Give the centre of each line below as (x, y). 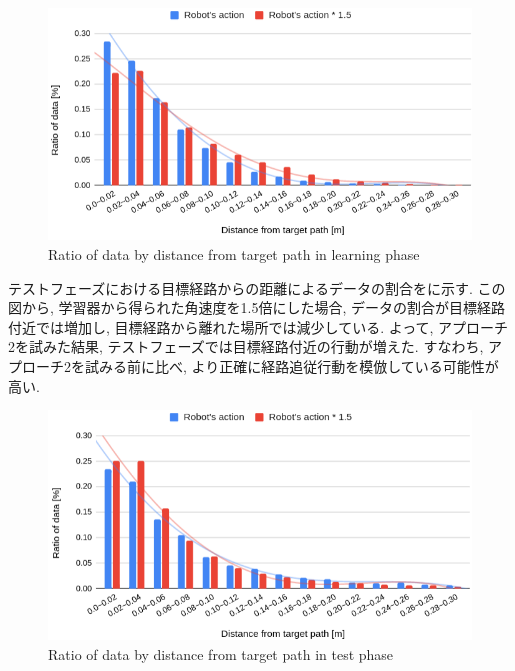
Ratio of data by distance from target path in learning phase (234, 254)
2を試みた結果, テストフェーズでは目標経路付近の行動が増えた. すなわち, (246, 346)
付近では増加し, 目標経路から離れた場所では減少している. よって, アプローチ (258, 326)
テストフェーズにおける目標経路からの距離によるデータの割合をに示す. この (257, 287)
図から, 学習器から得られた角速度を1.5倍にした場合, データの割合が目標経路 (256, 307)
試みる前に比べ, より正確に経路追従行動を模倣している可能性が (291, 366)
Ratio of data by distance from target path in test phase (221, 653)
